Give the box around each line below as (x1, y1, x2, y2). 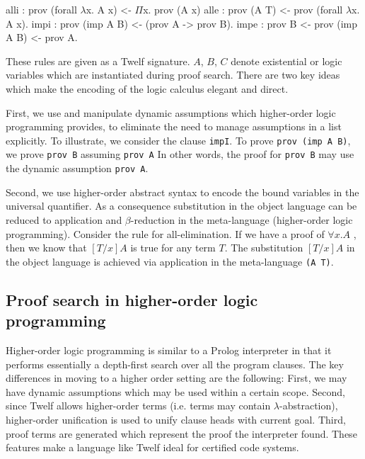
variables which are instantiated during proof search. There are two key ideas (6, 67, 340, 82)
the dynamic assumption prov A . (6, 161, 149, 176)
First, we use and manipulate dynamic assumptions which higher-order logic (6, 105, 336, 120)
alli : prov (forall (6, 2, 77, 16)
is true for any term (130, 240, 216, 255)
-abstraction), (279, 398, 338, 413)
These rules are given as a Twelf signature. (6, 53, 190, 68)
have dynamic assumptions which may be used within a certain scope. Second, (6, 384, 345, 399)
